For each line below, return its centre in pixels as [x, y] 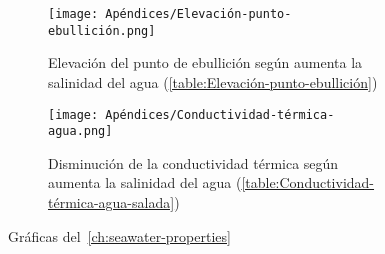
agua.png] [80, 131]
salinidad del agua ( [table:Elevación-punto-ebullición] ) [213, 81]
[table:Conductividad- [308, 182]
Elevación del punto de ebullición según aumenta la [205, 62]
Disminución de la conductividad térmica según [193, 162]
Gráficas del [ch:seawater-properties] [119, 235]
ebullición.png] [102, 30]
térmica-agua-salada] [111, 202]
